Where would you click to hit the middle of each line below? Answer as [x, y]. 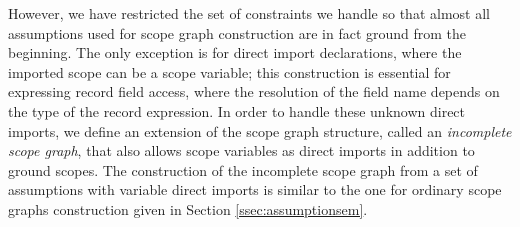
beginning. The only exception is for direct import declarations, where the [235, 52]
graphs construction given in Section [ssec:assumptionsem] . [188, 208]
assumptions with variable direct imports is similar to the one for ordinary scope [255, 189]
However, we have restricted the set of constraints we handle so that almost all [249, 13]
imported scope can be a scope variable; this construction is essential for [229, 71]
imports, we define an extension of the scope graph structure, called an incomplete [260, 130]
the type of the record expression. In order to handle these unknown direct [237, 110]
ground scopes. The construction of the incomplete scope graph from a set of [243, 169]
